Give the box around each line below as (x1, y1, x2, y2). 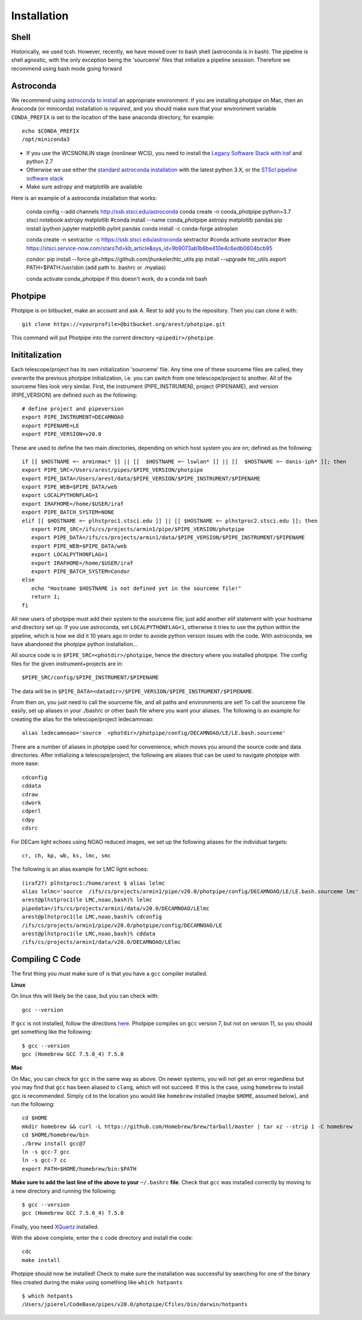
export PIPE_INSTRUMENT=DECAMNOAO (22, 414, 124, 421)
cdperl (22, 808, 42, 815)
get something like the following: (11, 1028, 92, 1036)
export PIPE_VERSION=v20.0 (22, 431, 102, 438)
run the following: (11, 1101, 55, 1108)
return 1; (31, 594, 60, 600)
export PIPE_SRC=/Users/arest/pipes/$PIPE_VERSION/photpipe (22, 467, 203, 473)
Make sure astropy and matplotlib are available (26, 183, 142, 190)
